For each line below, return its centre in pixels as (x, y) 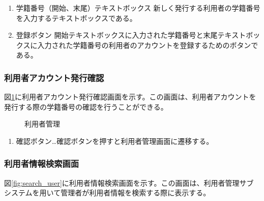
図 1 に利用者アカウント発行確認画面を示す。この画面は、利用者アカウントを (130, 97)
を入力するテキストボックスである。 (76, 18)
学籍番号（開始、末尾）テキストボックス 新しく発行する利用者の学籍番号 (138, 8)
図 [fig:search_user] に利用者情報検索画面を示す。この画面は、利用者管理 (122, 182)
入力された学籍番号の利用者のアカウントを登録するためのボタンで (148, 45)
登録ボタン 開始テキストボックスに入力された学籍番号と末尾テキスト (131, 35)
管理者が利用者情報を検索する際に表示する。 (136, 193)
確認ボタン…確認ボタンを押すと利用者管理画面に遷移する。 (115, 141)
